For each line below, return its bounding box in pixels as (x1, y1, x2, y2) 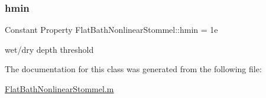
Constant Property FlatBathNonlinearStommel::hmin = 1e (5, 23, 218, 36)
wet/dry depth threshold (5, 43, 94, 55)
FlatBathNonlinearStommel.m (5, 83, 114, 94)
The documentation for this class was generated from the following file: (5, 63, 262, 75)
